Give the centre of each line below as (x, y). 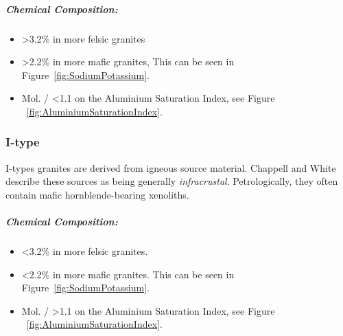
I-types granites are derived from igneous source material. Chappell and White (171, 167)
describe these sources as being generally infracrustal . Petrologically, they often (172, 181)
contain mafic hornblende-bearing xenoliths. (97, 194)
